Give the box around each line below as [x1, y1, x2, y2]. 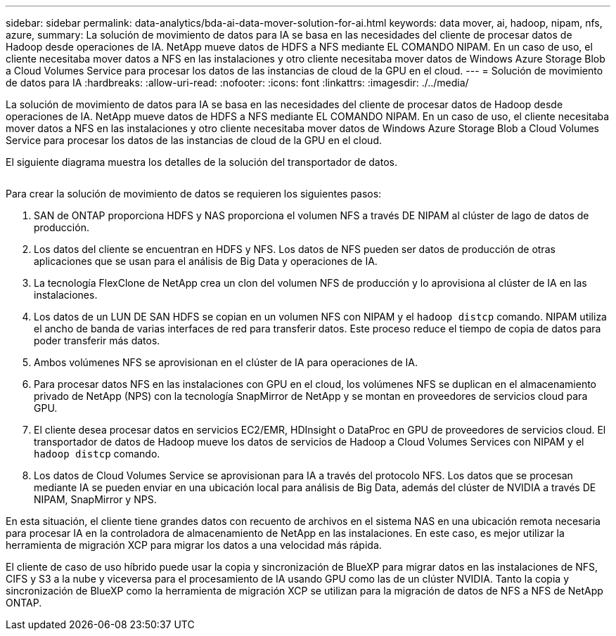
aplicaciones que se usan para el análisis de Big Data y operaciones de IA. [34, 255, 378, 267]
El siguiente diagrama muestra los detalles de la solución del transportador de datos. [6, 156, 397, 168]
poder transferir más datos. [34, 335, 160, 346]
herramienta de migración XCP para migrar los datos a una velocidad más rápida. [6, 539, 382, 551]
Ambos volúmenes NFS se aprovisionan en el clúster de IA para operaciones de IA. [34, 356, 418, 368]
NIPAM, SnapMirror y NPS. [34, 493, 157, 505]
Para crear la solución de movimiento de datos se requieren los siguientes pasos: [6, 188, 382, 200]
